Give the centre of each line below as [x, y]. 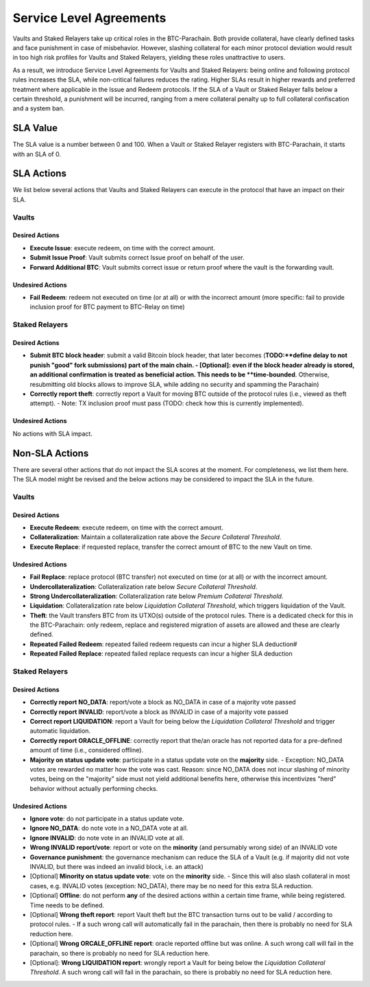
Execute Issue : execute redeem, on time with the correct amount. [123, 248]
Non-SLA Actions [51, 453]
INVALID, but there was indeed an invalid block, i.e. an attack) [116, 867]
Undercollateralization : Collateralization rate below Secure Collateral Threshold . [144, 586]
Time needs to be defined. [67, 905]
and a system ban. [39, 108]
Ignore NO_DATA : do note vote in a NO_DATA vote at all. [109, 828]
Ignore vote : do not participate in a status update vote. [107, 819]
